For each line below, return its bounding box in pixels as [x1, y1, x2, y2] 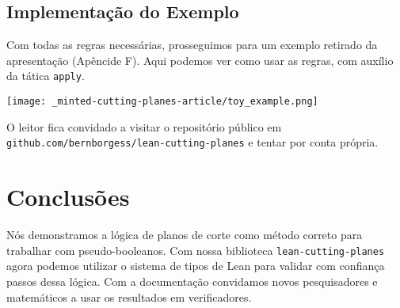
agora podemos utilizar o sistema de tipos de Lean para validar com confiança [6, 257, 385, 274]
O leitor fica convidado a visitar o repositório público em [6, 118, 282, 135]
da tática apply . [6, 67, 85, 84]
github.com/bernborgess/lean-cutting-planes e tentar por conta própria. [6, 134, 379, 150]
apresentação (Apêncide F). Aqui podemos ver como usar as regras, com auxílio [6, 51, 394, 68]
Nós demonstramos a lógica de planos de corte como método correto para [6, 226, 363, 243]
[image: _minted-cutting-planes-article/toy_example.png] [6, 96, 318, 108]
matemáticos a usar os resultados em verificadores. [6, 288, 252, 305]
